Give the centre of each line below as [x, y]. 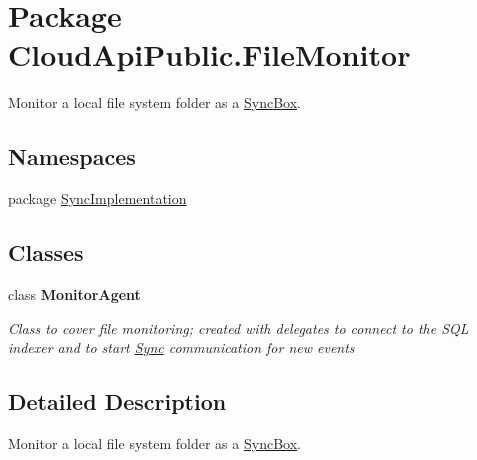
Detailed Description [117, 401]
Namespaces [72, 156]
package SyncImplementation [97, 198]
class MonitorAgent [74, 293]
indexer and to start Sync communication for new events [181, 347]
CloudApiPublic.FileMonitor [209, 54]
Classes [46, 252]
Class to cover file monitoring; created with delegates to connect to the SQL [238, 327]
